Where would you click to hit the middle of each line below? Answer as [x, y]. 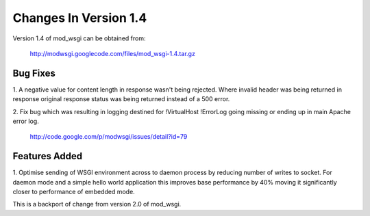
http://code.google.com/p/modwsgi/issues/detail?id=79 [109, 137]
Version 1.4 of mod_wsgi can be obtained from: [79, 38]
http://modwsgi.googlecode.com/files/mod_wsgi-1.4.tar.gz [112, 53]
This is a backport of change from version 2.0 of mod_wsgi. [97, 204]
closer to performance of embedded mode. [74, 192]
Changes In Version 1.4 [80, 18]
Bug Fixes [34, 73]
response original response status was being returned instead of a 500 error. [121, 99]
